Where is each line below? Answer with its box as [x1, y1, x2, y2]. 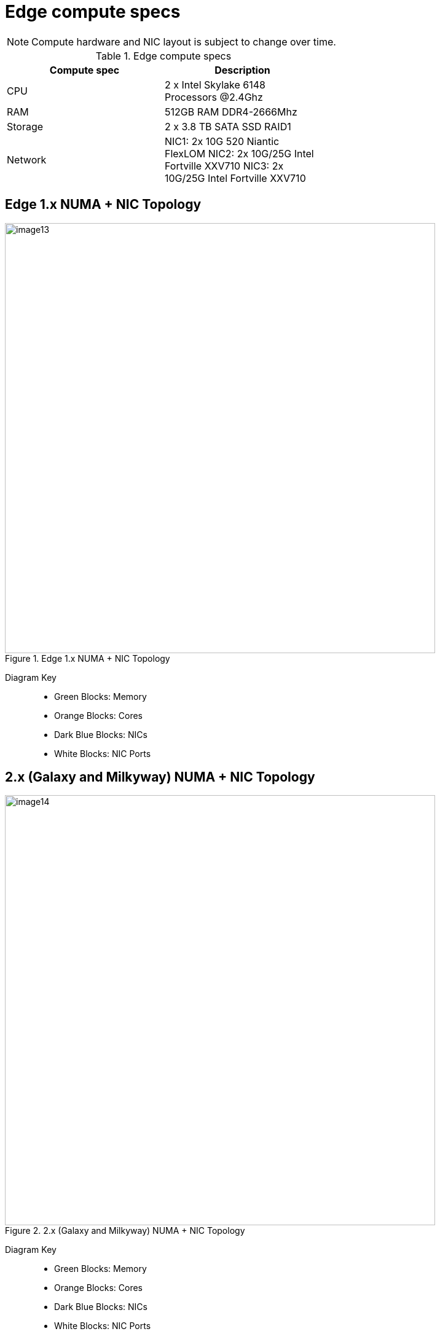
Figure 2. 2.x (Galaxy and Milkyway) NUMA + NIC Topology [5, 1225, 245, 1236]
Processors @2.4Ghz [165, 90, 263, 103]
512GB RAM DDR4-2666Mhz [165, 105, 297, 118]
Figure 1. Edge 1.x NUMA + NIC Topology [5, 653, 170, 664]
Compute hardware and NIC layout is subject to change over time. [31, 35, 336, 48]
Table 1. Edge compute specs [95, 49, 232, 62]
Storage [7, 120, 44, 133]
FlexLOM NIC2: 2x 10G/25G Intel [165, 147, 314, 160]
